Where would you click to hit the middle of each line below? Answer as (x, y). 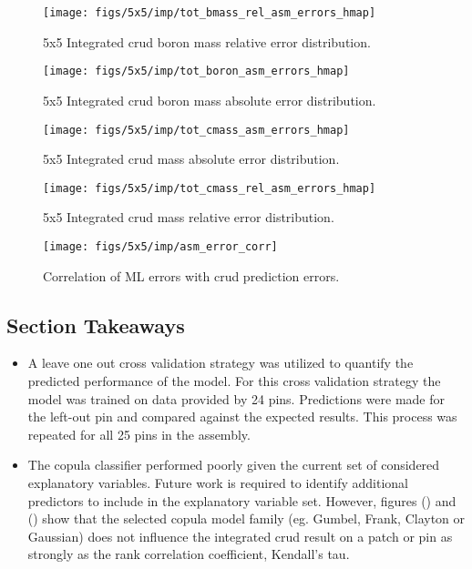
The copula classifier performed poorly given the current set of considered (234, 465)
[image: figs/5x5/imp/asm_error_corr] (160, 247)
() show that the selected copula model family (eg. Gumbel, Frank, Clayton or (246, 518)
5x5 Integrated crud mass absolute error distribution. (191, 159)
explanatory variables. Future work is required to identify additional (218, 483)
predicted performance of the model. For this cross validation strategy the (234, 381)
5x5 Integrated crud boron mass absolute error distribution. (210, 100)
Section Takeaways (96, 325)
